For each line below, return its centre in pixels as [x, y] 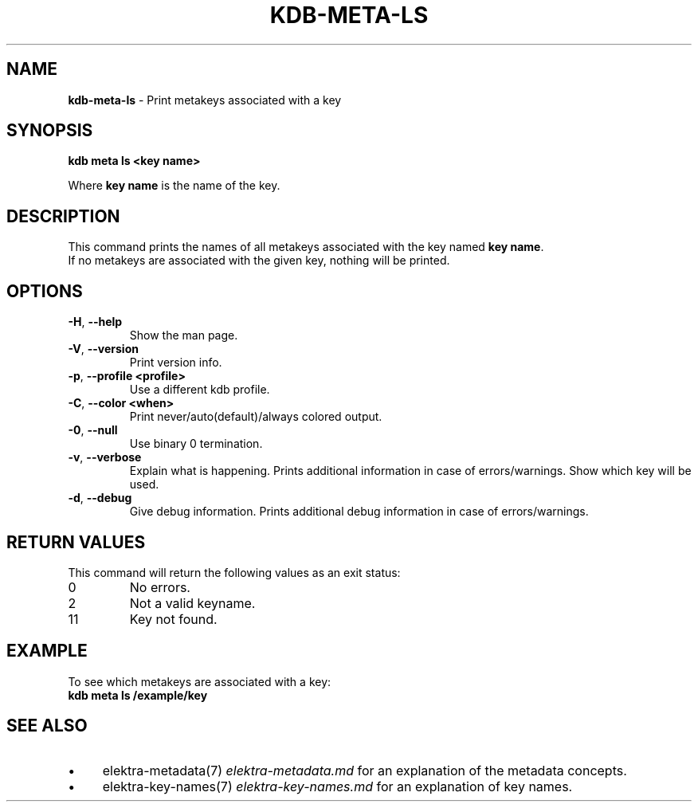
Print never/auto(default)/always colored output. [256, 417]
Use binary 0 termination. [196, 444]
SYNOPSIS [50, 131]
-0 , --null [93, 430]
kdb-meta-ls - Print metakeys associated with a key [205, 100]
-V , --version [103, 349]
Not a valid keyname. [192, 603]
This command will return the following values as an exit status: [234, 572]
